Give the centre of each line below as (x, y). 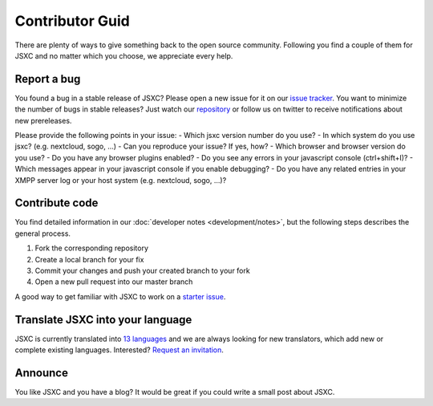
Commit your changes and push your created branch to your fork (142, 271)
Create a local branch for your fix (89, 259)
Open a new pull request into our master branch (114, 282)
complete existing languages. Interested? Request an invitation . (119, 350)
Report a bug (48, 79)
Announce (41, 373)
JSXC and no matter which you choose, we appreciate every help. (124, 55)
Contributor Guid (72, 21)
